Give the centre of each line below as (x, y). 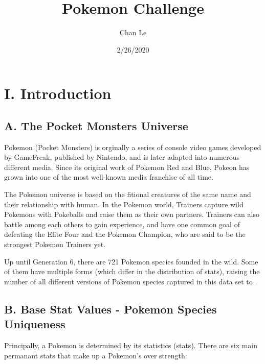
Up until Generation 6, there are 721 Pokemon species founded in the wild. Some (131, 261)
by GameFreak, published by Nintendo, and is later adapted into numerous (122, 157)
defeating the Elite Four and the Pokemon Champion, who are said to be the (125, 234)
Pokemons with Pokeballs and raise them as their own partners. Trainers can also (132, 214)
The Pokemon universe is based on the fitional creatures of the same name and (128, 194)
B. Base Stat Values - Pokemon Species (111, 309)
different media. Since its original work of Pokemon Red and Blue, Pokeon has (127, 167)
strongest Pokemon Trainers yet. (55, 244)
